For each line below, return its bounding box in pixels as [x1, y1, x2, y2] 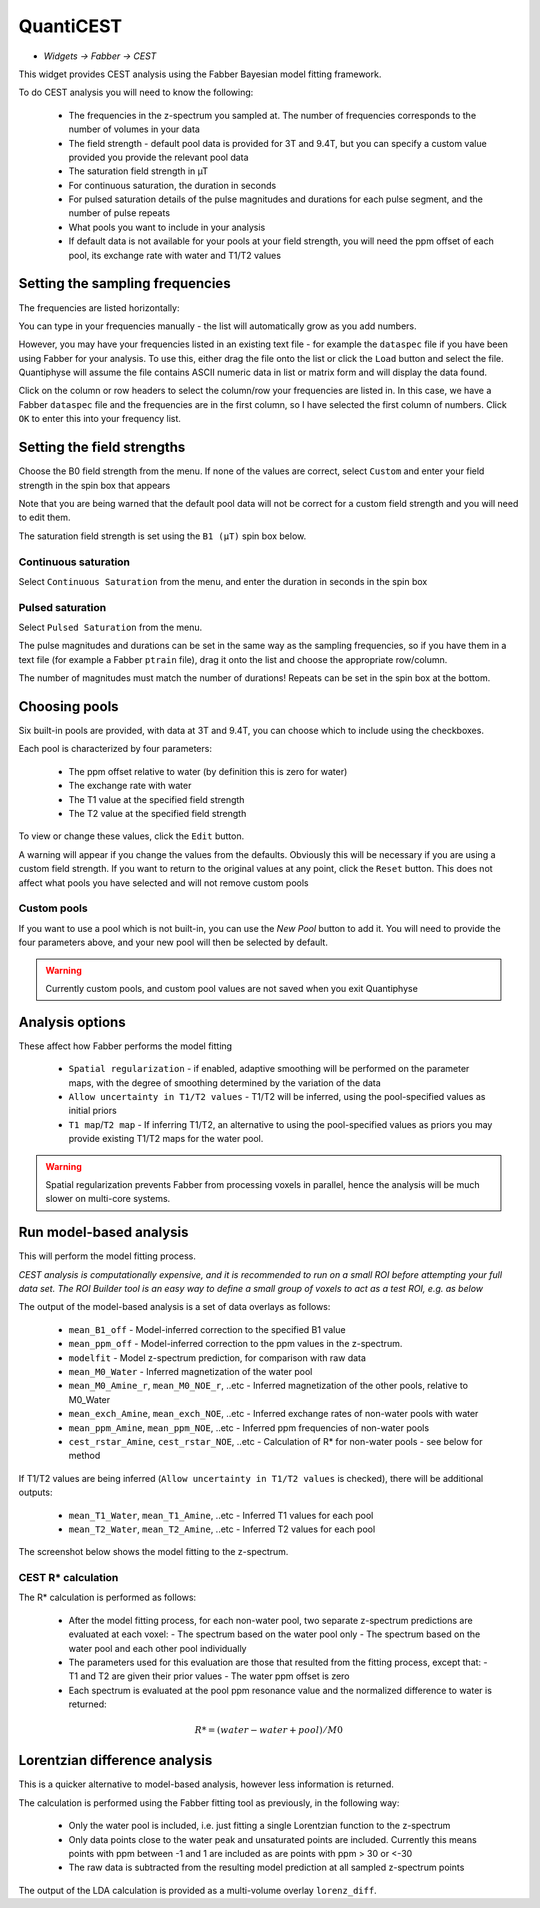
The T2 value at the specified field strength [68, 808, 247, 820]
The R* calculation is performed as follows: [18, 1591, 197, 1604]
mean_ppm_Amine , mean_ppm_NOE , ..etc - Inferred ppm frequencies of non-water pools [68, 1421, 430, 1434]
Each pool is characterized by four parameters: [18, 743, 212, 755]
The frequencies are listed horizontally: [18, 301, 180, 314]
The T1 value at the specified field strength [68, 793, 245, 805]
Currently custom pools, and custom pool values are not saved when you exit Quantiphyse [45, 982, 419, 994]
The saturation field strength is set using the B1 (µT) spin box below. [18, 530, 307, 542]
